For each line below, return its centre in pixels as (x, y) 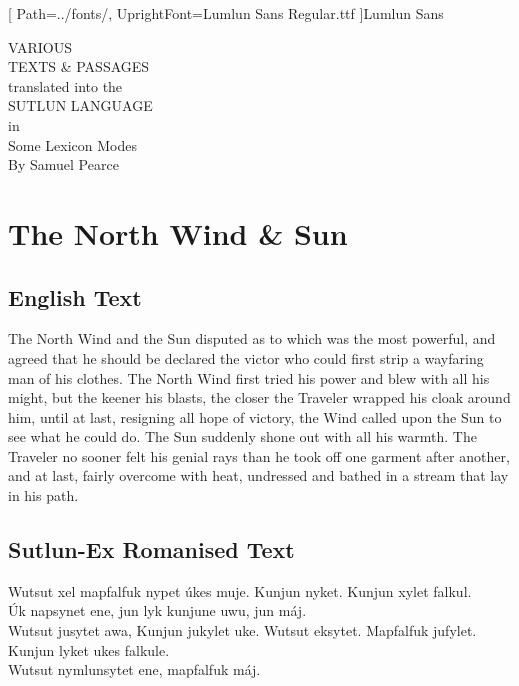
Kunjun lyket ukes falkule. (89, 649)
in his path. (43, 495)
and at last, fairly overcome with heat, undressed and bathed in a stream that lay (258, 475)
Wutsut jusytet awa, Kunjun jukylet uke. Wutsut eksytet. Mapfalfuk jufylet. (242, 630)
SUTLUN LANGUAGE (80, 105)
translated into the (65, 85)
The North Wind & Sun (178, 232)
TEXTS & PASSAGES (79, 66)
